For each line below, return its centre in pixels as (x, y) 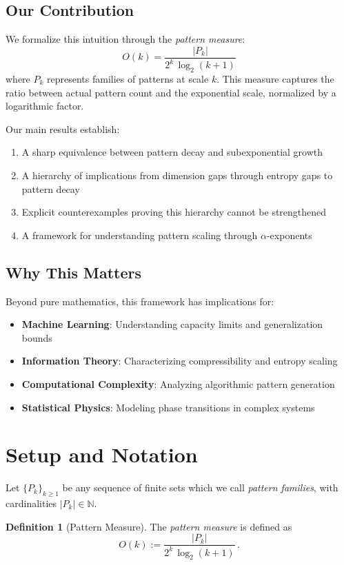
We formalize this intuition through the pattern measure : (125, 39)
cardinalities (31, 503)
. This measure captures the (275, 79)
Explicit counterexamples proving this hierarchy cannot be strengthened (174, 212)
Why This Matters (74, 272)
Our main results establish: (63, 129)
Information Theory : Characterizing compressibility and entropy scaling (180, 361)
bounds (37, 337)
